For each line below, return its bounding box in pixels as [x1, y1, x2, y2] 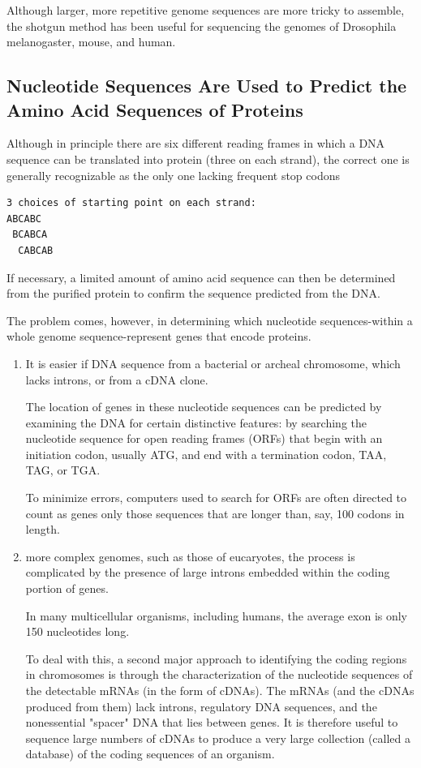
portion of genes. [25, 580, 109, 597]
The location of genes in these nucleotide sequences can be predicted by [25, 398, 382, 415]
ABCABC [6, 212, 41, 225]
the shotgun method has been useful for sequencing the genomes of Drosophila [6, 17, 397, 34]
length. [25, 521, 60, 538]
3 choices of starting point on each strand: [6, 197, 256, 209]
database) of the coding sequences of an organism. [25, 745, 275, 762]
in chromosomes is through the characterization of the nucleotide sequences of [25, 666, 413, 683]
